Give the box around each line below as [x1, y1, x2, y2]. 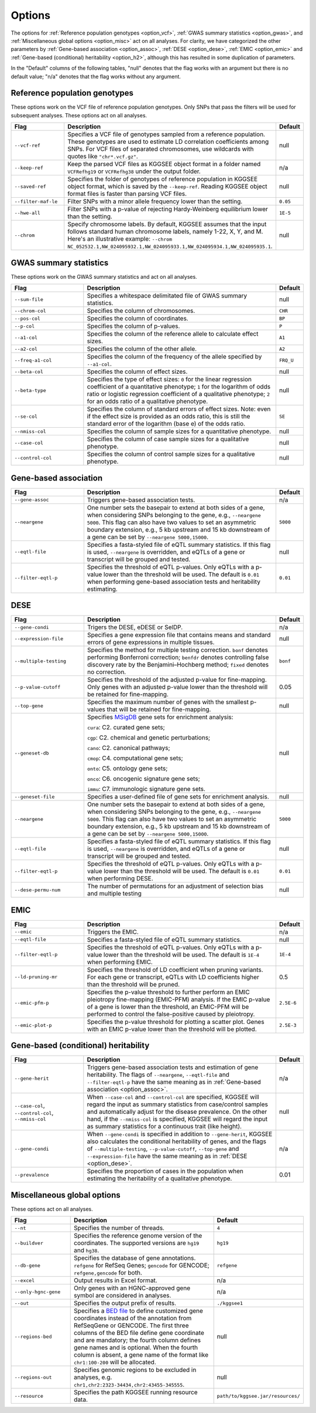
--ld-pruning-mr [14, 974, 58, 980]
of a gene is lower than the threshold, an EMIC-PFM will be [87, 1002, 249, 1010]
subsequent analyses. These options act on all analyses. [11, 111, 147, 119]
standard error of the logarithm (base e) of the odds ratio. [87, 420, 246, 428]
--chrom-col [14, 307, 46, 314]
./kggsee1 [217, 1300, 243, 1306]
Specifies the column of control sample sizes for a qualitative [87, 450, 255, 458]
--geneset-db [14, 750, 49, 756]
